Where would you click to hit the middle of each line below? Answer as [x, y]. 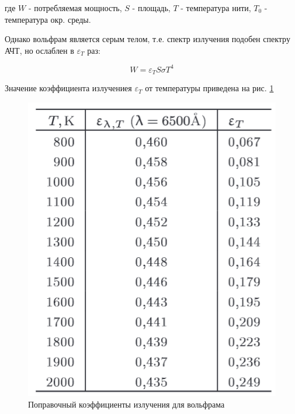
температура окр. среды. [48, 19]
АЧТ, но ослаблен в [39, 50]
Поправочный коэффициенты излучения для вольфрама [126, 404]
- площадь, [151, 8]
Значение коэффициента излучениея [68, 88]
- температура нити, [216, 8]
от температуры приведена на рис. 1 [209, 88]
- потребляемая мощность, [75, 8]
